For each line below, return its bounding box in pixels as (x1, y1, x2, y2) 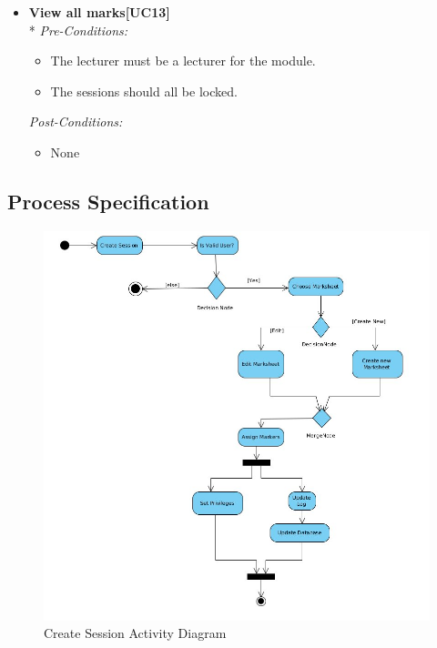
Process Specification (7, 187, 209, 215)
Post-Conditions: (28, 112, 123, 131)
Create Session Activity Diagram (44, 623, 227, 643)
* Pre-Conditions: (28, 20, 128, 39)
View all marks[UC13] (28, 3, 170, 21)
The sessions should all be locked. (50, 81, 238, 100)
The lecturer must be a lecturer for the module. (50, 51, 316, 70)
